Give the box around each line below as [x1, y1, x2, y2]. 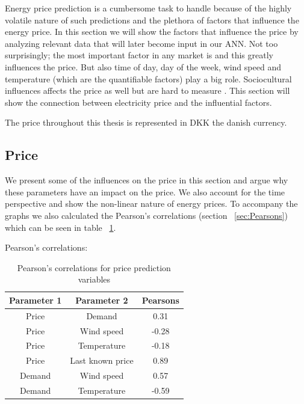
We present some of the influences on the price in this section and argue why [5, 174, 288, 186]
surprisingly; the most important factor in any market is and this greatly [5, 49, 273, 61]
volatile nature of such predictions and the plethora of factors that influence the [5, 13, 299, 26]
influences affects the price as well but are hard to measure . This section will [5, 84, 290, 97]
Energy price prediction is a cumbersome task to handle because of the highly [5, 2, 292, 14]
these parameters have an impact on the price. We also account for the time [5, 185, 285, 198]
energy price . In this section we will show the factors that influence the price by [5, 25, 299, 38]
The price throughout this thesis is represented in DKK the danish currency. [5, 116, 287, 129]
